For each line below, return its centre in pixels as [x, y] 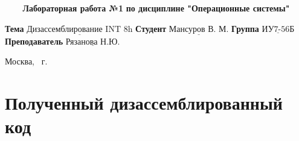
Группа [245, 28]
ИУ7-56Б [278, 29]
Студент [151, 28]
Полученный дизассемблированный [144, 103]
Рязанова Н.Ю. [93, 42]
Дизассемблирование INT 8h [80, 29]
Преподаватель [34, 41]
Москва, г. [26, 61]
